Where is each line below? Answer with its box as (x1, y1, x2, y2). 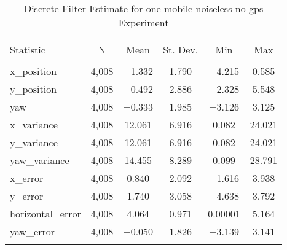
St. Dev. (163, 42, 199, 57)
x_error (10, 171, 44, 185)
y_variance (10, 135, 58, 149)
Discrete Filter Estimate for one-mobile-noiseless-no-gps (23, 1, 264, 15)
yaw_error (10, 224, 55, 238)
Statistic (10, 42, 45, 57)
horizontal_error (10, 206, 81, 221)
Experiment (118, 15, 169, 29)
